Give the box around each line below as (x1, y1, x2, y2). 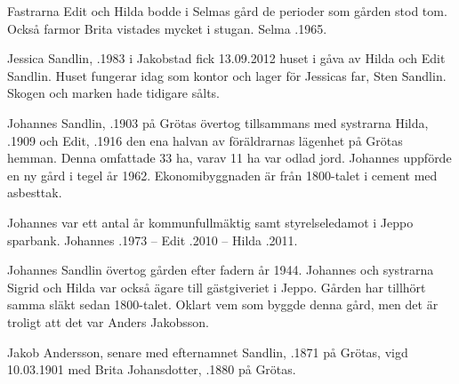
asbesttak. (7, 183, 62, 202)
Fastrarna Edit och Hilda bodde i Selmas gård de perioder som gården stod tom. (7, 2, 447, 20)
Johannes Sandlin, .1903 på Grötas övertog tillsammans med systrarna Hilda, (7, 113, 429, 132)
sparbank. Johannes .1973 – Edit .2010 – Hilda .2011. (7, 230, 298, 249)
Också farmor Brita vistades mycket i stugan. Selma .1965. (7, 19, 327, 37)
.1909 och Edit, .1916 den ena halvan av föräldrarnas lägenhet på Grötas (7, 131, 403, 149)
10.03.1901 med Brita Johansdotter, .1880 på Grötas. (7, 360, 296, 379)
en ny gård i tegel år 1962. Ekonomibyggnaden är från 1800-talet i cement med (7, 165, 438, 184)
